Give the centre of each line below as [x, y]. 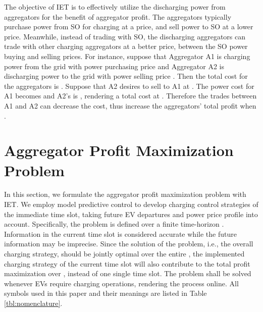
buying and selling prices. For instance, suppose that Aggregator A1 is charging [127, 56]
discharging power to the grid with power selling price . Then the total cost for [126, 76]
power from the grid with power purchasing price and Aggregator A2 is [114, 66]
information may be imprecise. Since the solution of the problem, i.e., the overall [129, 244]
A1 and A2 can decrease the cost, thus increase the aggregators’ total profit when [130, 105]
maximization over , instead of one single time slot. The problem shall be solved [128, 273]
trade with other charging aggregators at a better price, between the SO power [126, 46]
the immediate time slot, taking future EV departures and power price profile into [131, 214]
